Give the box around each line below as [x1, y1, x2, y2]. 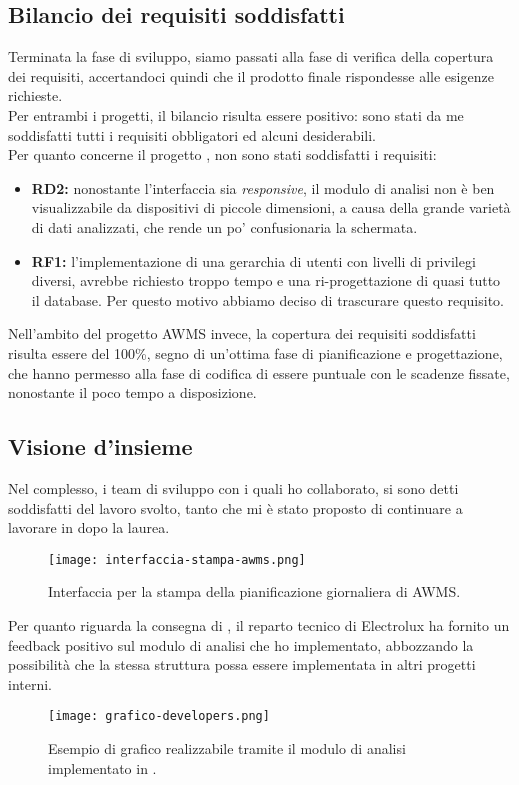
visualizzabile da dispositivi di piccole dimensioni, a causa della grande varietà [31, 197, 511, 218]
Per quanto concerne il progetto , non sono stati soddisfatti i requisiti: [8, 144, 437, 165]
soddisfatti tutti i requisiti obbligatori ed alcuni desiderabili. [8, 124, 377, 145]
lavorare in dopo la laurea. [8, 517, 170, 538]
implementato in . [48, 757, 157, 778]
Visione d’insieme [8, 431, 193, 462]
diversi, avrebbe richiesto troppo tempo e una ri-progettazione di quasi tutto [31, 270, 501, 291]
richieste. [8, 85, 63, 106]
